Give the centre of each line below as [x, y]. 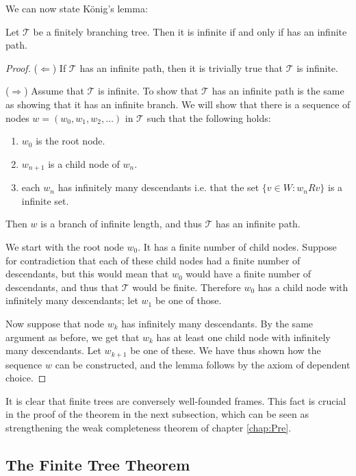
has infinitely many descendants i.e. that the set [158, 187]
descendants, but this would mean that [87, 274]
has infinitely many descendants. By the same [217, 323]
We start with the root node [65, 246]
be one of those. [188, 300]
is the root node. [71, 141]
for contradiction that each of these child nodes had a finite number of [153, 260]
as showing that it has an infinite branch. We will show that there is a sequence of [178, 104]
